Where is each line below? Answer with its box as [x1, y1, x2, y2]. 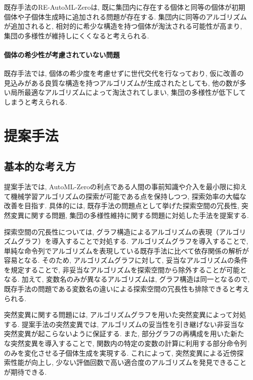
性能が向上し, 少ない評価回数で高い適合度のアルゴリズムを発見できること [10, 357, 247, 367]
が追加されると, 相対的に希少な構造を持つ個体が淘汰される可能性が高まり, [4, 21, 242, 31]
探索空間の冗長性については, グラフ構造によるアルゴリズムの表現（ [4, 226, 219, 236]
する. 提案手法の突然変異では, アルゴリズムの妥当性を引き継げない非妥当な [4, 319, 244, 329]
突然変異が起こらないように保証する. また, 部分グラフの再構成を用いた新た [4, 328, 244, 339]
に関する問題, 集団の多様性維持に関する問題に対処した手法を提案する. [24, 210, 249, 220]
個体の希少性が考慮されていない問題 [4, 49, 120, 59]
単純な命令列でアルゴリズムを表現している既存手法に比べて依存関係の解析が [4, 245, 249, 255]
